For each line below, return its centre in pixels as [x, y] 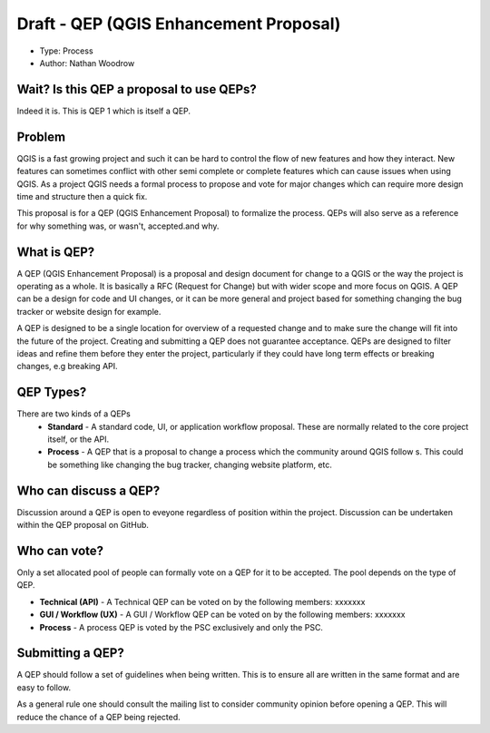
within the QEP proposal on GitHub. [83, 525]
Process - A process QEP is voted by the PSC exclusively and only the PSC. [181, 627]
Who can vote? [60, 550]
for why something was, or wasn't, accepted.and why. [118, 226]
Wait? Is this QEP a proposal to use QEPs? [137, 89]
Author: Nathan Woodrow [87, 63]
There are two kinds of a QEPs [73, 414]
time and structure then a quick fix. [82, 196]
